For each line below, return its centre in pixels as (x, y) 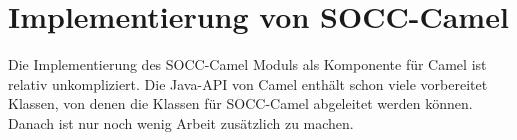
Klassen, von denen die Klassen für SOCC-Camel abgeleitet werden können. (240, 103)
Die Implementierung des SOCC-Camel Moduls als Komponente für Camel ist (247, 64)
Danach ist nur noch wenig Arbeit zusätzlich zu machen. (181, 122)
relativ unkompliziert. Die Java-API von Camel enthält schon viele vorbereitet (248, 83)
